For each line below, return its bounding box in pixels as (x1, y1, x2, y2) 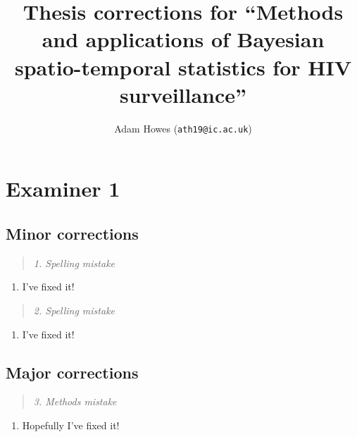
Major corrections (6, 361, 139, 383)
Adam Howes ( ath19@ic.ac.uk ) (114, 121, 252, 135)
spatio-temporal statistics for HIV (15, 52, 351, 81)
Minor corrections (6, 222, 139, 244)
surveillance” (119, 80, 247, 109)
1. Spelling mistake (33, 255, 115, 270)
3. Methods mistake (33, 394, 117, 409)
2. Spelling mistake (33, 302, 115, 317)
